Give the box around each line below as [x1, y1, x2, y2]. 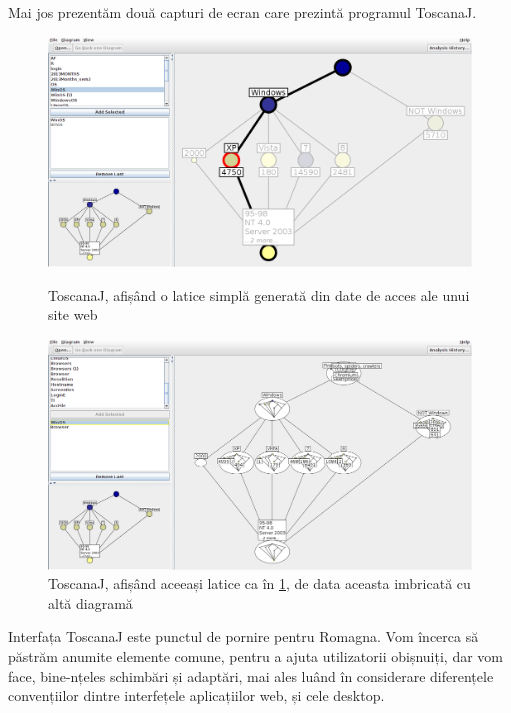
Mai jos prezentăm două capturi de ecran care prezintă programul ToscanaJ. [8, 2, 477, 22]
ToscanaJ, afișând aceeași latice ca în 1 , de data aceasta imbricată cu [48, 573, 471, 594]
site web [48, 304, 98, 325]
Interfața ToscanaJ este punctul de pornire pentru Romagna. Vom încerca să [8, 626, 479, 647]
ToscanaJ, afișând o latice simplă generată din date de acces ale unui [48, 284, 470, 305]
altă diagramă [48, 592, 133, 613]
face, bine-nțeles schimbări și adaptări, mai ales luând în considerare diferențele [8, 665, 494, 686]
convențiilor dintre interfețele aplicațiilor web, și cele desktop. [8, 685, 385, 706]
